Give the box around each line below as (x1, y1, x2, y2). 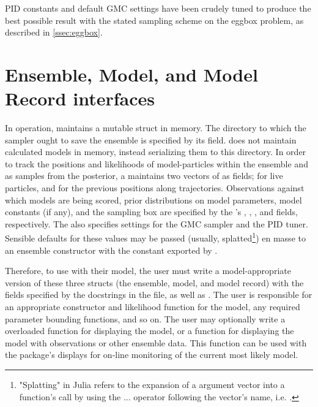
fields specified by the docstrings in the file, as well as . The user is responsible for (5, 288, 312, 301)
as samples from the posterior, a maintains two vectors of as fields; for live (5, 169, 283, 182)
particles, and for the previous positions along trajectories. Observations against (5, 181, 305, 194)
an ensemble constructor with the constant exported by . (5, 243, 218, 256)
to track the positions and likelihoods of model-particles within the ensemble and (5, 157, 308, 170)
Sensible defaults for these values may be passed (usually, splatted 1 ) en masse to (5, 230, 306, 245)
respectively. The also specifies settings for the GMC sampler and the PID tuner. (5, 217, 308, 230)
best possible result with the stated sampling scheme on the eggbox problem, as (5, 13, 304, 26)
